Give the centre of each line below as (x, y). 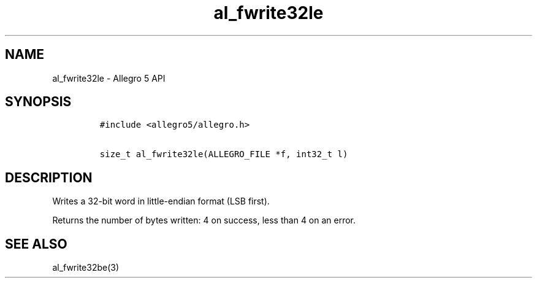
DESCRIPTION (49, 177)
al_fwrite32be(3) (86, 268)
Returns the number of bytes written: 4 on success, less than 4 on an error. (204, 220)
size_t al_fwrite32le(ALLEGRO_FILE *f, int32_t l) (224, 154)
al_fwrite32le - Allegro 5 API (109, 78)
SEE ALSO (36, 244)
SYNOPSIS (38, 102)
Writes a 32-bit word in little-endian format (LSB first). (161, 201)
